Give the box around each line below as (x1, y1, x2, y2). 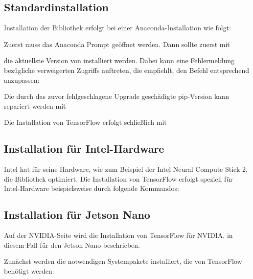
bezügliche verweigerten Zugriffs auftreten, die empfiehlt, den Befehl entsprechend (4, 65, 250, 75)
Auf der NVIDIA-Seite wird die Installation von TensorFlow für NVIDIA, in (4, 230, 233, 240)
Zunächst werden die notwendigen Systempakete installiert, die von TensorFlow (4, 256, 242, 266)
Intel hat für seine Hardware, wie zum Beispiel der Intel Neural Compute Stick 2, (4, 164, 248, 174)
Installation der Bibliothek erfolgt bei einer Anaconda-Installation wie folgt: (4, 23, 231, 33)
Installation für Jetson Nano (4, 207, 150, 222)
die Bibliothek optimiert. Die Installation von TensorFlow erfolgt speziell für (4, 173, 233, 184)
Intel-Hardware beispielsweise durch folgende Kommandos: (4, 183, 179, 193)
